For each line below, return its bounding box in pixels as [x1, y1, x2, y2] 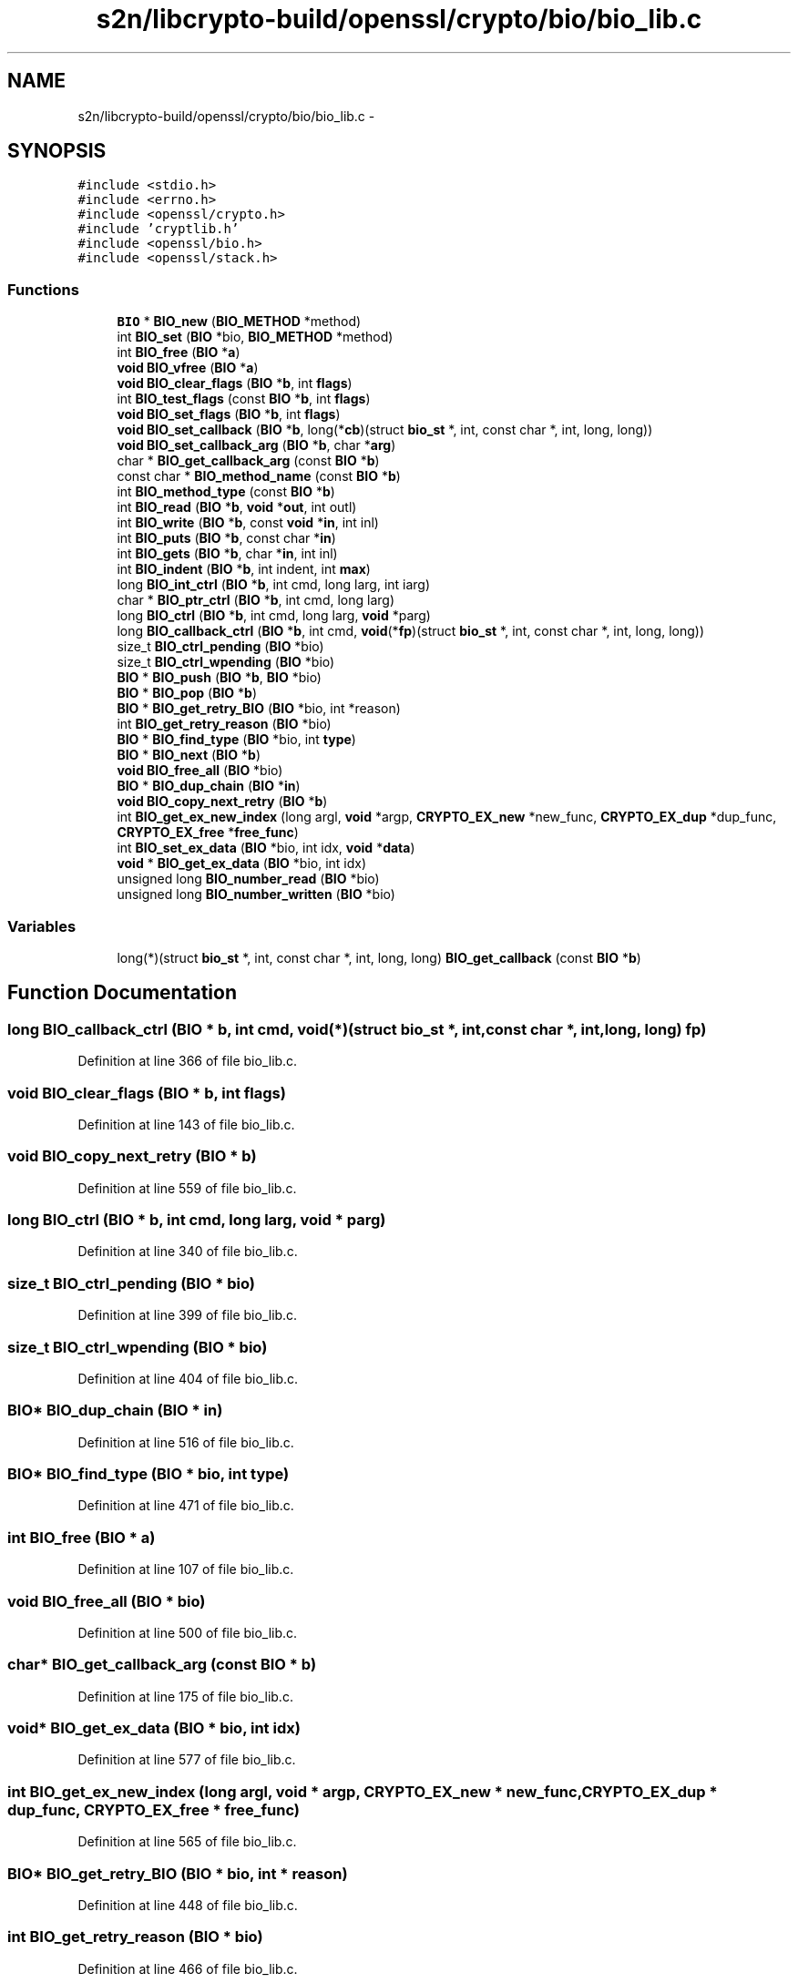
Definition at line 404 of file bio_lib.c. [77, 1370, 299, 1386]
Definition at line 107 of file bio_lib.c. [77, 1561, 294, 1578]
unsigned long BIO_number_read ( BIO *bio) [117, 871, 380, 887]
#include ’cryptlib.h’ [77, 221, 240, 237]
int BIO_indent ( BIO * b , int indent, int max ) [117, 561, 371, 578]
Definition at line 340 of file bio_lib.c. [77, 1243, 298, 1260]
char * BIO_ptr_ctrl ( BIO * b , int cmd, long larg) [117, 592, 394, 608]
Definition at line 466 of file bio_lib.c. [77, 1960, 298, 1977]
